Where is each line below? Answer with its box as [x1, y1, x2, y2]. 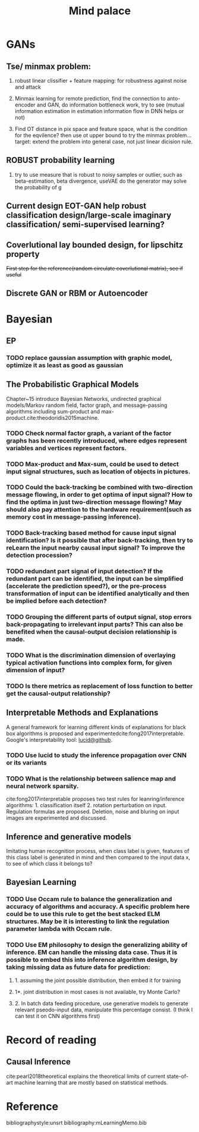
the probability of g [14, 183, 62, 191]
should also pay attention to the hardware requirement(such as [6, 506, 192, 514]
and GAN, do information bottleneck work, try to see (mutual [36, 101, 185, 108]
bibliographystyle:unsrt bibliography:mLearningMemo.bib [6, 1120, 147, 1127]
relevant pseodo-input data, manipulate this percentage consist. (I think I [14, 1006, 193, 1013]
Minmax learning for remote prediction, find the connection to [14, 95, 166, 102]
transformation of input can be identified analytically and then [6, 589, 189, 598]
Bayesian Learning [6, 877, 77, 888]
